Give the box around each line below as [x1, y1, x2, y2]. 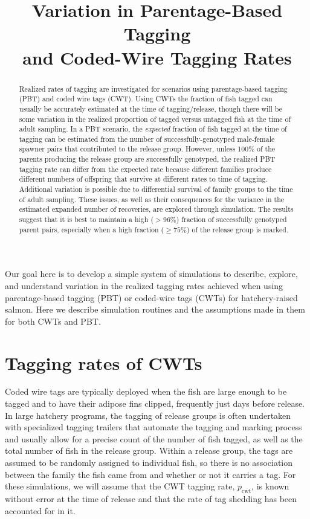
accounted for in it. [5, 504, 76, 517]
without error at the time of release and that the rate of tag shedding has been [5, 492, 297, 505]
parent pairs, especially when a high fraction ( [19, 224, 164, 234]
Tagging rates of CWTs [5, 350, 202, 375]
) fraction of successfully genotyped [176, 214, 287, 224]
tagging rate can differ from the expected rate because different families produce [19, 164, 272, 174]
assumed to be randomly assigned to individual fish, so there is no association [5, 456, 292, 469]
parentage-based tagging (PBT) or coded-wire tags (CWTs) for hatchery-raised [5, 291, 298, 304]
